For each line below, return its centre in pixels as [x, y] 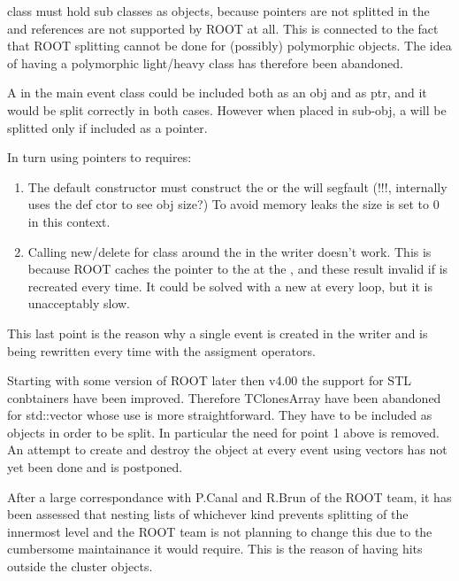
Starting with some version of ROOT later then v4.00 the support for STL [210, 380]
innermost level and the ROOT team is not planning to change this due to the [220, 531]
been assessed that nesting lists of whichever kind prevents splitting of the [208, 514]
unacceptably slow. [79, 303]
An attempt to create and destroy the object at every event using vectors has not [227, 449]
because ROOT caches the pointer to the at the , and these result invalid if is [238, 269]
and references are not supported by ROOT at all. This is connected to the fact [223, 28]
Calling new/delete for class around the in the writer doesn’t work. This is [229, 251]
